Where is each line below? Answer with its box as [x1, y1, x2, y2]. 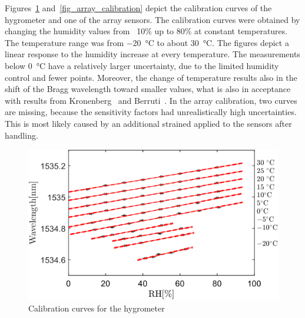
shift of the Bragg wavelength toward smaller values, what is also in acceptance [5, 83, 291, 95]
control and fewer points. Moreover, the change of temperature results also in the [5, 71, 297, 83]
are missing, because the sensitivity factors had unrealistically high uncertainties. [5, 106, 297, 118]
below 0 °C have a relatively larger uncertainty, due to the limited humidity [5, 59, 279, 71]
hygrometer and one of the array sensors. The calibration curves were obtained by [5, 13, 300, 25]
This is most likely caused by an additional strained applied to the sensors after [5, 117, 292, 129]
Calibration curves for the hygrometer [28, 301, 165, 314]
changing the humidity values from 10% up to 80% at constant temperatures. [5, 25, 288, 37]
